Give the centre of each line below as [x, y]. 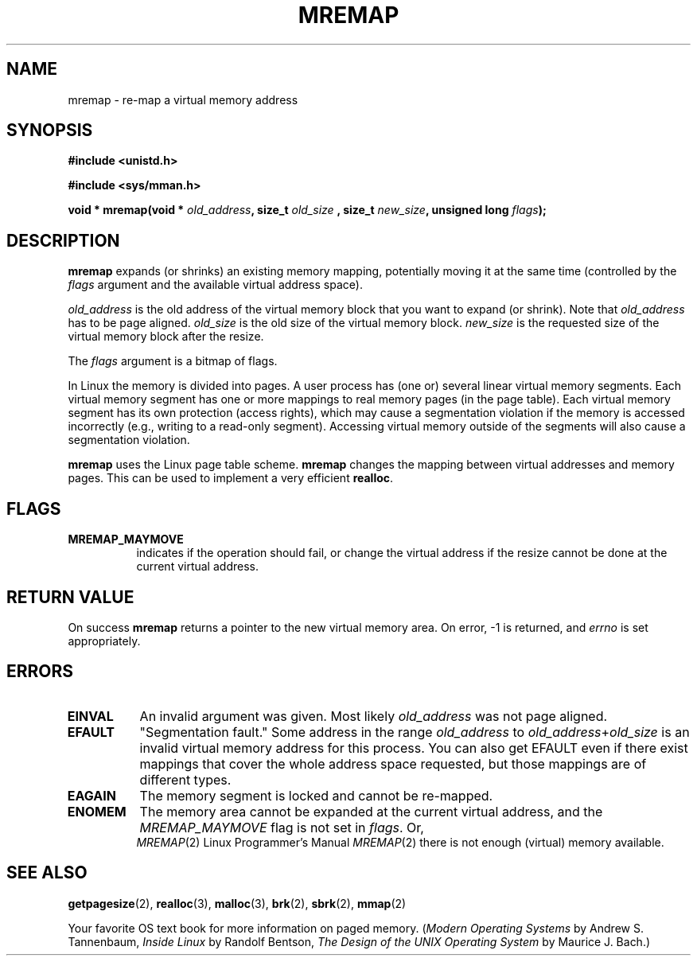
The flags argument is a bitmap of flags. [173, 361]
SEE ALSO [47, 873]
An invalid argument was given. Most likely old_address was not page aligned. [374, 716]
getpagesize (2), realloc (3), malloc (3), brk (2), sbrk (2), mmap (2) [237, 903]
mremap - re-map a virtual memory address [183, 99]
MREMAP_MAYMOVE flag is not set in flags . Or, [282, 827]
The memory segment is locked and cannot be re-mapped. [316, 795]
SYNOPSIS [50, 130]
